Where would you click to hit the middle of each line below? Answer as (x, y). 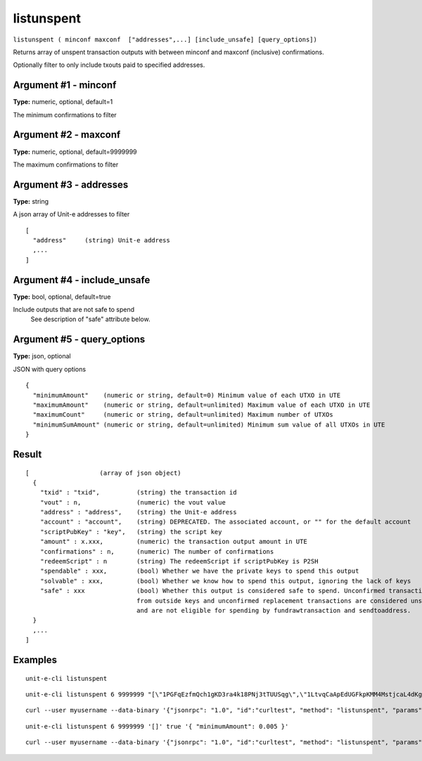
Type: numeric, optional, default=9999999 (75, 152)
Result (27, 454)
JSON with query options (50, 369)
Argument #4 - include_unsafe (82, 280)
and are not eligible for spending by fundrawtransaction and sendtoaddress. (274, 610)
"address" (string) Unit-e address (101, 240)
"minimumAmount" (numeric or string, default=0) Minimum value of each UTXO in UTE (187, 395)
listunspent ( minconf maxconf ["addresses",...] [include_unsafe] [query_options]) (165, 39)
